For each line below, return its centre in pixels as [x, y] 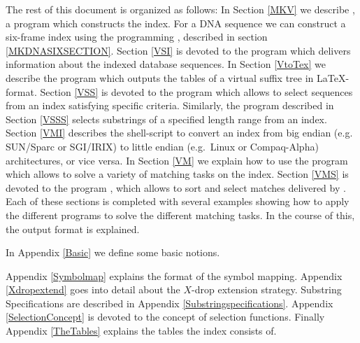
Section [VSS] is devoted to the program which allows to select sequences [196, 91]
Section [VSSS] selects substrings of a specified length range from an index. [166, 119]
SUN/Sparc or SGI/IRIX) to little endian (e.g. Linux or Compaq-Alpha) [162, 146]
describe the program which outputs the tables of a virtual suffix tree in [160, 77]
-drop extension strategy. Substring [267, 289]
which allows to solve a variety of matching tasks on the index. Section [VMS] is [177, 174]
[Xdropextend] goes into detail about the [93, 289]
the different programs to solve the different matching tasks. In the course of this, [180, 215]
